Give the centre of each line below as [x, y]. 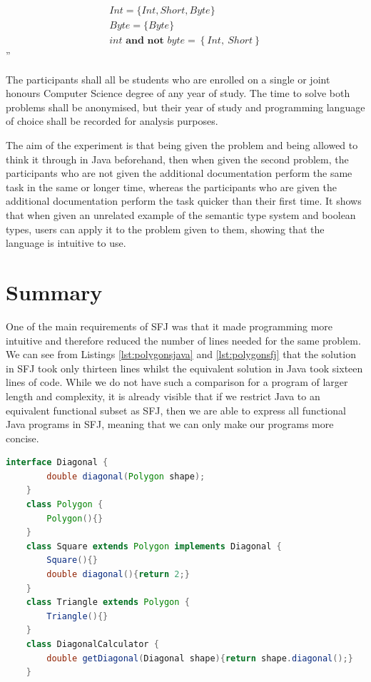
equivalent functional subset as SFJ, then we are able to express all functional [176, 410]
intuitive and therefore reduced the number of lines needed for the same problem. [183, 340]
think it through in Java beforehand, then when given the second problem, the [177, 159]
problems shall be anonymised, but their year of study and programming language [185, 107]
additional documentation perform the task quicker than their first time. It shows [184, 201]
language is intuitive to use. [66, 243]
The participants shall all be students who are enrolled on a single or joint [168, 79]
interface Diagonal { [57, 463]
